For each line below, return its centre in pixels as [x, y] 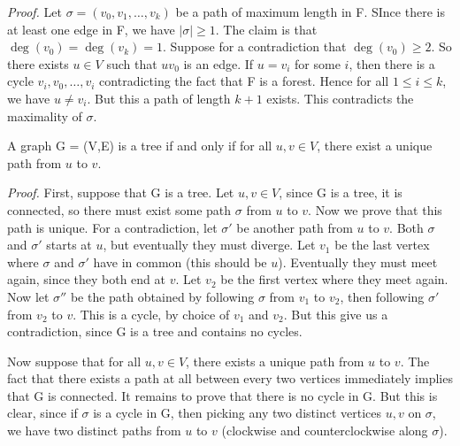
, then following [382, 296]
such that [132, 63]
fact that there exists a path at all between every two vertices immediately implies [230, 378]
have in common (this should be [180, 261]
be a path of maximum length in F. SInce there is [310, 12]
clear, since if [42, 413]
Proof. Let [34, 12]
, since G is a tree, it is [341, 192]
